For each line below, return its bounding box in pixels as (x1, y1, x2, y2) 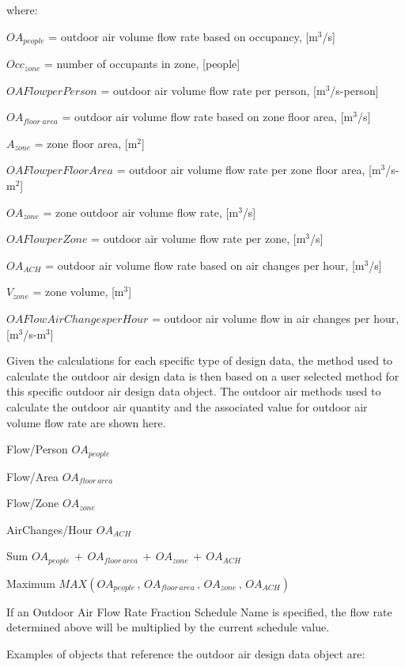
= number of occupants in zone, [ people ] (44, 55, 240, 72)
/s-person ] (330, 81, 379, 98)
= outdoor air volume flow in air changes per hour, (151, 309, 399, 326)
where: (6, 2, 38, 17)
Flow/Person (6, 441, 68, 457)
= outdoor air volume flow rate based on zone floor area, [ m (62, 108, 354, 125)
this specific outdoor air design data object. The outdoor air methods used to (6, 383, 381, 400)
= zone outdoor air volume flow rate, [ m (43, 203, 239, 220)
